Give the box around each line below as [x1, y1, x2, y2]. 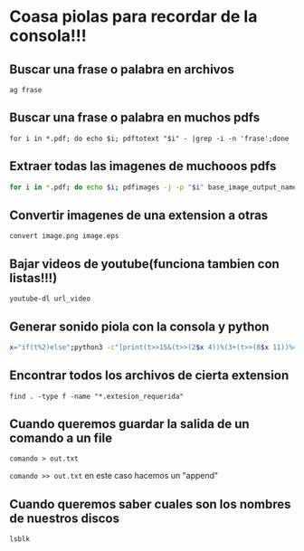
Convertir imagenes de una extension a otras [9, 207, 269, 223]
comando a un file [9, 431, 113, 446]
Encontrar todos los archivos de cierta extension [9, 368, 290, 384]
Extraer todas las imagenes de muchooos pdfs [9, 158, 277, 174]
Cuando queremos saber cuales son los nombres [9, 496, 291, 512]
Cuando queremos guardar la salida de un [9, 416, 251, 432]
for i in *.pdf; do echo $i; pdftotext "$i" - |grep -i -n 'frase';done [9, 134, 290, 143]
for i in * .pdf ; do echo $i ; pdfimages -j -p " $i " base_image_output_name [9, 183, 298, 192]
